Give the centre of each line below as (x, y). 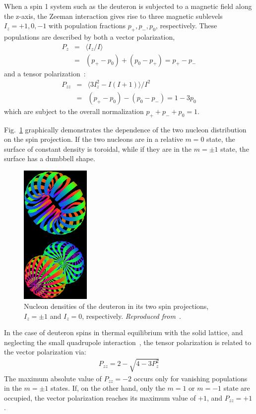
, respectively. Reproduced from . (131, 316)
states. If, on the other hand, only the (108, 388)
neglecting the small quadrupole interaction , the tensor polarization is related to (128, 342)
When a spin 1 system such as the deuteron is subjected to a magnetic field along (128, 6)
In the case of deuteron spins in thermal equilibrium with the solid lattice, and (124, 332)
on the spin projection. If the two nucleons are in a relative (94, 139)
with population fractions (87, 26)
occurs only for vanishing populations (191, 378)
